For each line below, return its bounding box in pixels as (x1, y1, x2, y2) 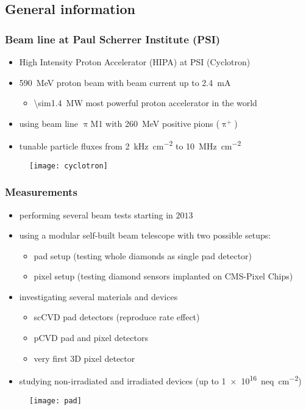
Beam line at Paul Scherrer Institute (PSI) (5, 31, 221, 46)
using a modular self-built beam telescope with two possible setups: (19, 229, 271, 242)
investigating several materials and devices (19, 290, 178, 303)
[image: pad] (29, 396, 82, 405)
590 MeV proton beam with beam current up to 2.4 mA (19, 76, 231, 88)
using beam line (19, 117, 78, 129)
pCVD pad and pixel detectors (34, 331, 148, 344)
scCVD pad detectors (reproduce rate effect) (34, 311, 200, 323)
